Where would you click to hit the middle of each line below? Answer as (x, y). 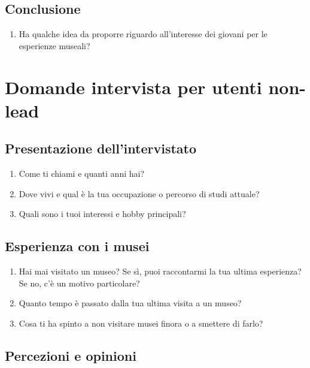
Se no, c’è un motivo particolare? (79, 283)
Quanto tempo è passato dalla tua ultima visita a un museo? (130, 303)
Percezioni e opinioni (71, 355)
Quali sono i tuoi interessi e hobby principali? (102, 214)
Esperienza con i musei (77, 246)
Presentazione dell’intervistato (101, 148)
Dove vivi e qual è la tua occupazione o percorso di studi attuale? (139, 193)
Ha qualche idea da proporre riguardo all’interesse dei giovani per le (143, 34)
